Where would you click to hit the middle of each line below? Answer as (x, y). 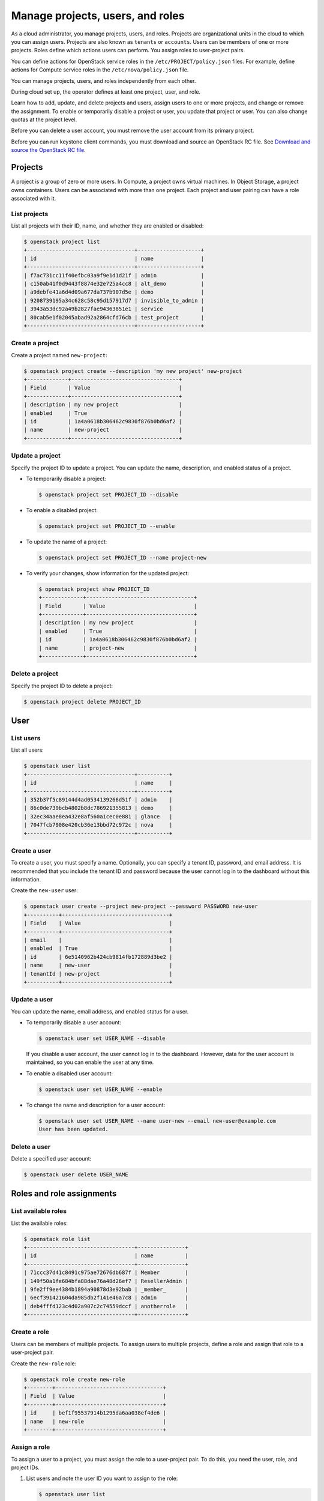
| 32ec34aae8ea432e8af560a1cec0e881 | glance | (98, 816)
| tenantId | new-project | (98, 974)
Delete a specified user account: (51, 1158)
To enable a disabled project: (62, 510)
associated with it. (34, 198)
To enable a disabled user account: (70, 1073)
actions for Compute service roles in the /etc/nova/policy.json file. (100, 70)
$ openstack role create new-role (74, 1379)
